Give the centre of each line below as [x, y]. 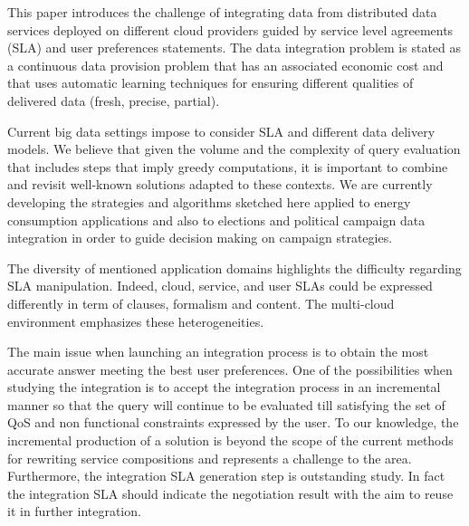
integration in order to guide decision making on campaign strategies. [200, 238]
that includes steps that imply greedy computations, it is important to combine [228, 166]
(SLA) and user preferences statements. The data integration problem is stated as [234, 48]
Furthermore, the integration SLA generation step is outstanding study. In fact [226, 476]
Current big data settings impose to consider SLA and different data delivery [221, 131]
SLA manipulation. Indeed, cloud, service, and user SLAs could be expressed [220, 286]
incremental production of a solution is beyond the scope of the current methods [230, 440]
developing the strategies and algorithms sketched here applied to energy [209, 201]
